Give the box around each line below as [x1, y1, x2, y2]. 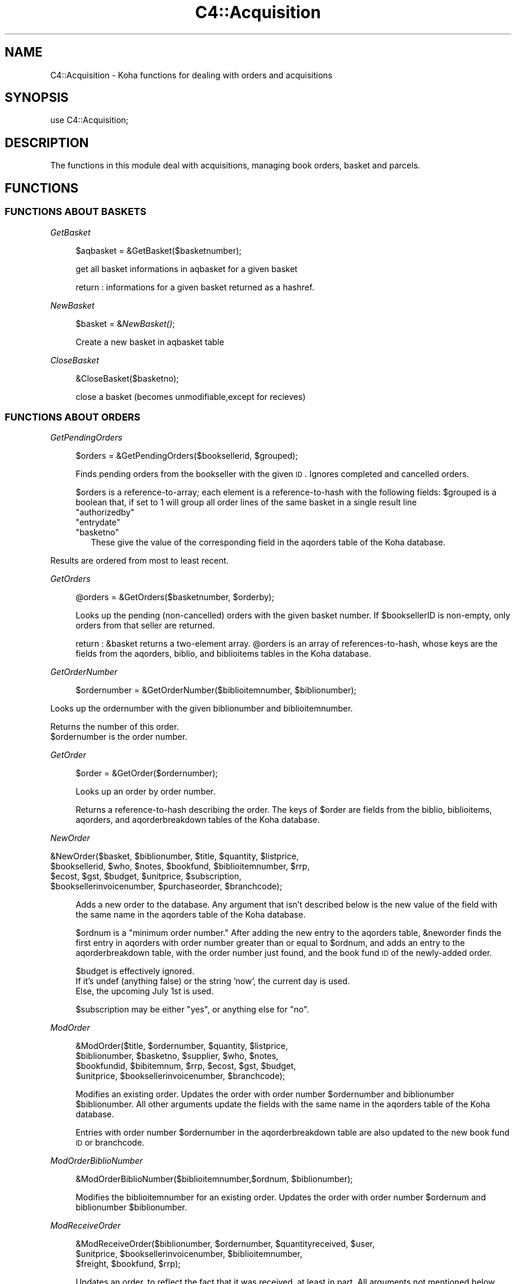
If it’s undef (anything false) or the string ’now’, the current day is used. [75, 976, 350, 987]
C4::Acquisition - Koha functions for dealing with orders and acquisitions [50, 70, 333, 80]
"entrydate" [75, 517, 121, 528]
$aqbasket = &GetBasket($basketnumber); [75, 245, 242, 256]
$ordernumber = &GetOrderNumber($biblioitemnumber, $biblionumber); [75, 685, 357, 696]
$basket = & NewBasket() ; [75, 318, 176, 329]
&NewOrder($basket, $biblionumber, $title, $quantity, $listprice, [50, 851, 299, 862]
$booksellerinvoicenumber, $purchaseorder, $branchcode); [50, 881, 282, 892]
